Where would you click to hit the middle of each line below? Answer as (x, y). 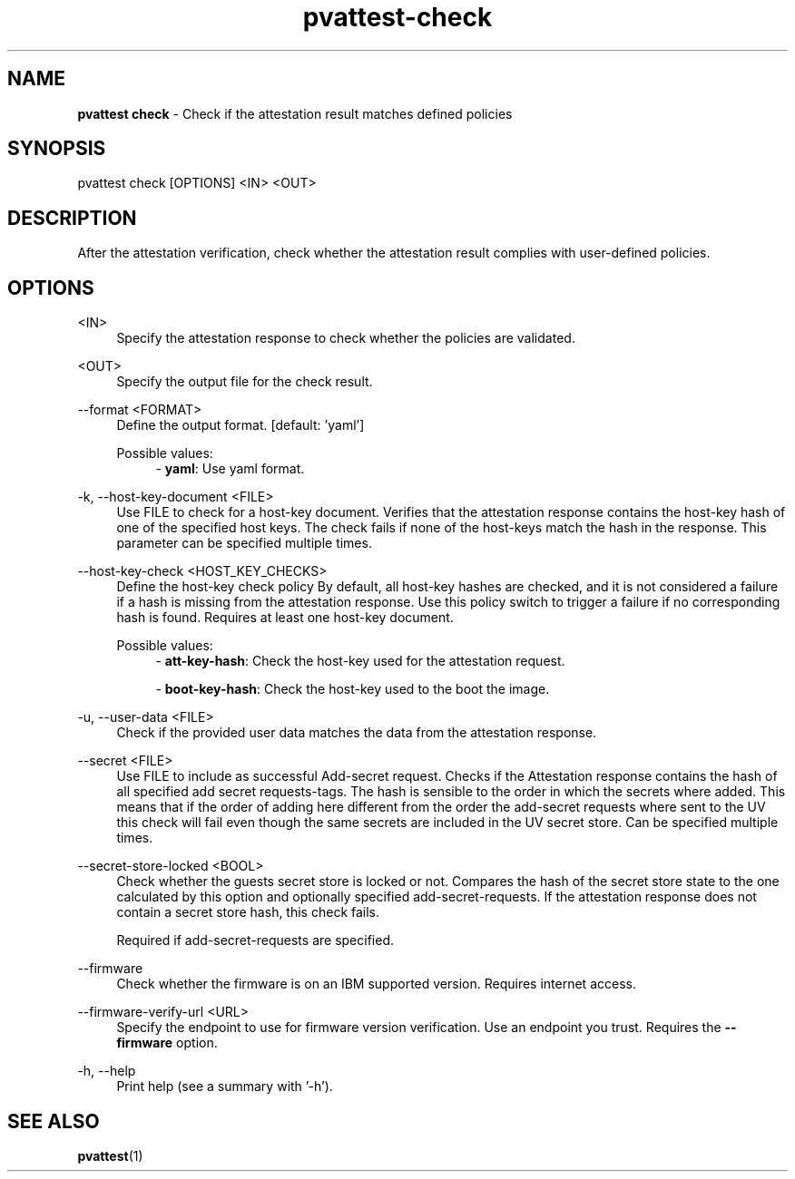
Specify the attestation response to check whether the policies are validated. (346, 338)
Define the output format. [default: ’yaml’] (240, 425)
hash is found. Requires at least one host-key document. (285, 618)
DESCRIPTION (72, 218)
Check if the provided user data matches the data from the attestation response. (357, 733)
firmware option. (167, 1043)
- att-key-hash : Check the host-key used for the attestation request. (360, 661)
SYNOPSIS (57, 149)
